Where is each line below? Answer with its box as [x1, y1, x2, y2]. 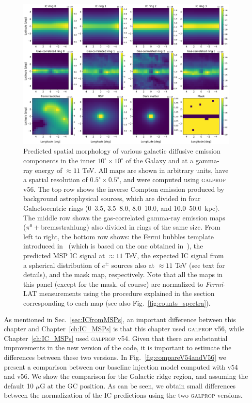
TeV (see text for [174, 260, 225, 270]
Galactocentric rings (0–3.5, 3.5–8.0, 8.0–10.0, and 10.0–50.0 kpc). [23, 203, 220, 213]
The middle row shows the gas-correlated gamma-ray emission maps [23, 212, 225, 222]
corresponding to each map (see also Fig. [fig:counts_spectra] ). [23, 297, 211, 308]
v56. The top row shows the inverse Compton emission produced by [23, 184, 224, 194]
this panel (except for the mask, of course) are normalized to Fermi [23, 279, 223, 289]
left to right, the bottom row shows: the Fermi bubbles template [23, 231, 214, 241]
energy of [35, 165, 63, 175]
